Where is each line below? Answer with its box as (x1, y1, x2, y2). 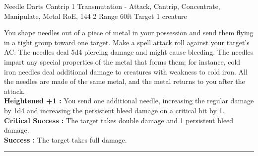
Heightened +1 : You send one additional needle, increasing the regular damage (4, 95, 254, 106)
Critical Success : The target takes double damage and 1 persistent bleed (4, 115, 234, 125)
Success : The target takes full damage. (4, 134, 127, 145)
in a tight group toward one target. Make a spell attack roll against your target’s (4, 37, 250, 47)
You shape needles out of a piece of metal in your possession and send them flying (4, 27, 254, 38)
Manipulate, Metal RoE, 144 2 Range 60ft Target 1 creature (4, 10, 187, 21)
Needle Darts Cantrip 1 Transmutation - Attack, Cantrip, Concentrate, (4, 1, 220, 11)
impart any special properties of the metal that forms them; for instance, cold (4, 56, 241, 67)
